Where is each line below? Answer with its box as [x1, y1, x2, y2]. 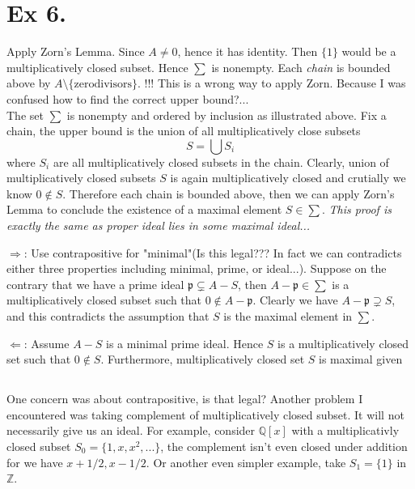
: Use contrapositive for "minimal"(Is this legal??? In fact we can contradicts [23, 244, 402, 261]
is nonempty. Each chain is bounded [211, 58, 391, 75]
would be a [341, 43, 396, 60]
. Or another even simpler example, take [146, 453, 346, 470]
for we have [6, 453, 63, 470]
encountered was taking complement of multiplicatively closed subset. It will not [6, 406, 404, 423]
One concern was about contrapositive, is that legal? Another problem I [6, 390, 363, 407]
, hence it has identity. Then [177, 43, 318, 60]
